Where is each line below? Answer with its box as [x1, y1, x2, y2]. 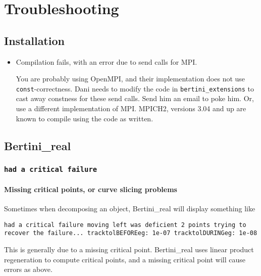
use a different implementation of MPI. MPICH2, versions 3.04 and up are [16, 103, 246, 114]
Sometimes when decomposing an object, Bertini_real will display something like [4, 203, 255, 214]
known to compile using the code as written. [16, 113, 153, 123]
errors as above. [4, 264, 53, 274]
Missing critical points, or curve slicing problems [4, 183, 177, 194]
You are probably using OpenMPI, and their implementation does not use [16, 73, 245, 84]
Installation [4, 32, 65, 48]
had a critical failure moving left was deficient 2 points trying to [4, 221, 246, 228]
